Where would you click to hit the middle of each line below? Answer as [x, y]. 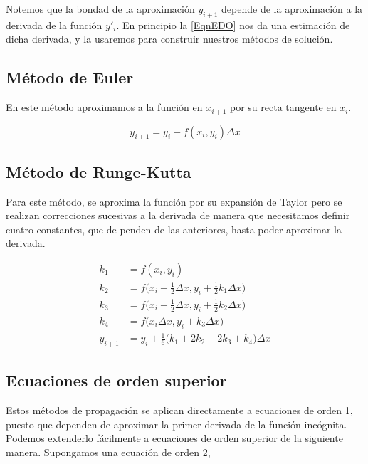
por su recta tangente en [283, 107]
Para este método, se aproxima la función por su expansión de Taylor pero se [174, 201]
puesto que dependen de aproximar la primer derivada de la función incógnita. [177, 424]
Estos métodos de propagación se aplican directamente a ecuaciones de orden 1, [179, 410]
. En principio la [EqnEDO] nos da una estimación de [233, 25]
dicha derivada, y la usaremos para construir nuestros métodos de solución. [169, 39]
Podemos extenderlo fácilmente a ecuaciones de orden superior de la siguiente [174, 438]
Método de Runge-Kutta [99, 171]
